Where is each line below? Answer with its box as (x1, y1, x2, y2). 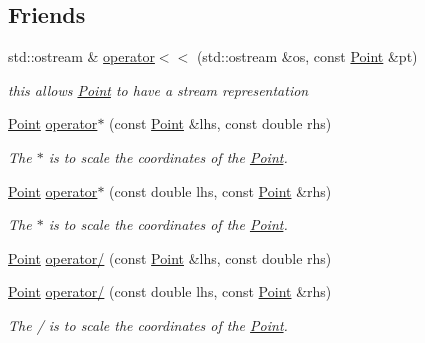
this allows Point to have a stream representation (8, 79, 309, 100)
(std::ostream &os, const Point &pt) (196, 46, 418, 67)
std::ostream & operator (8, 46, 155, 67)
